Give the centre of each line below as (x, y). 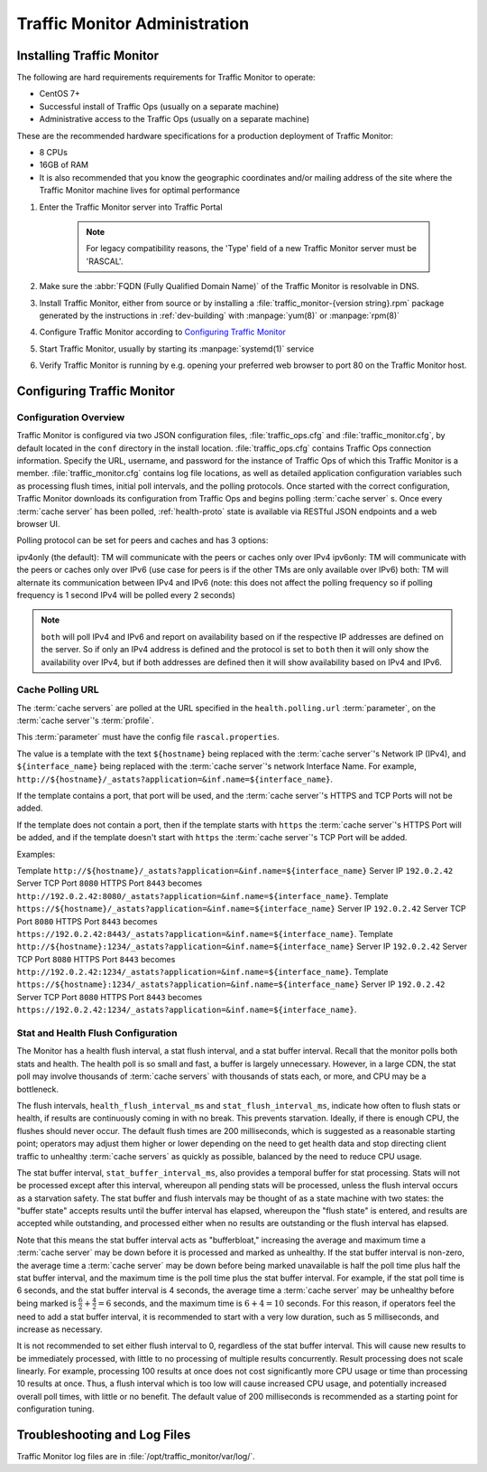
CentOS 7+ (60, 94)
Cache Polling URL (58, 689)
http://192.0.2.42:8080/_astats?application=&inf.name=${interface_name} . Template (202, 895)
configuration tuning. (55, 1409)
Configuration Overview (71, 417)
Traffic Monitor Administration (133, 23)
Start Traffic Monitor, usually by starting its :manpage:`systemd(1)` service (177, 349)
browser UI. (38, 523)
